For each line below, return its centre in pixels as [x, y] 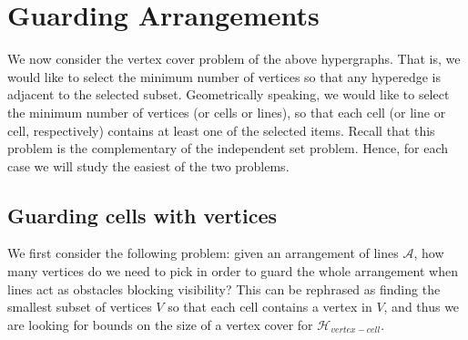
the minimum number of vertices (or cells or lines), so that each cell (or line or [227, 112]
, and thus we [422, 307]
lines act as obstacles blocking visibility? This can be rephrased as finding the [224, 288]
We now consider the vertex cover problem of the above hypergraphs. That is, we [234, 59]
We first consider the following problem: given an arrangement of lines [203, 253]
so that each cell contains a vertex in [270, 307]
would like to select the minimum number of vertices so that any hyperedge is [224, 76]
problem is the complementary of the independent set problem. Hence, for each [228, 148]
